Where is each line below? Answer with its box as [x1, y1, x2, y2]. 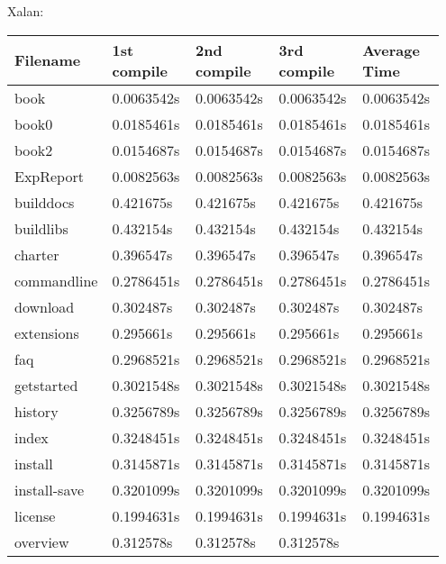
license [14, 505, 56, 526]
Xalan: [7, 2, 44, 20]
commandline [14, 269, 98, 291]
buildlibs [14, 217, 68, 239]
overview [14, 531, 69, 552]
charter [14, 243, 59, 265]
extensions [14, 322, 79, 343]
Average [362, 39, 420, 60]
